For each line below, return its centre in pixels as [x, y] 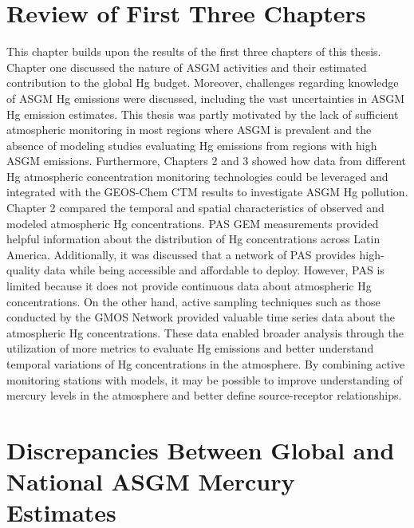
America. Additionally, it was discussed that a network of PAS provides [181, 254]
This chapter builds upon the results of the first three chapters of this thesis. [194, 51]
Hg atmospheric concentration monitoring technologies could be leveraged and [197, 176]
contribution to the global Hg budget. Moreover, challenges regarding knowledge [203, 83]
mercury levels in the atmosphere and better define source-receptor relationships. [204, 395]
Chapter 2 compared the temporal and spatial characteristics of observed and [195, 208]
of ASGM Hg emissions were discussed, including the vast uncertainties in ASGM [206, 98]
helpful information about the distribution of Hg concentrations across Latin [193, 239]
